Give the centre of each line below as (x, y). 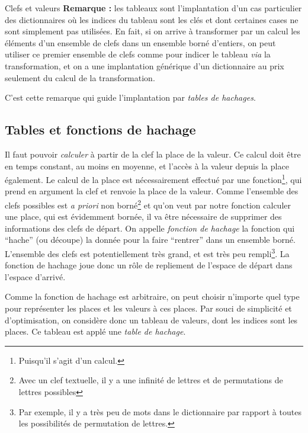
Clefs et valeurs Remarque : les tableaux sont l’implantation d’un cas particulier (153, 8)
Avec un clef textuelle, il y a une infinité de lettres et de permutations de (151, 380)
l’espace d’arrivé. (35, 276)
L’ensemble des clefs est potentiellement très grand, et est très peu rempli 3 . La (147, 253)
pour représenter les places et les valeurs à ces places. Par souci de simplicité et (148, 308)
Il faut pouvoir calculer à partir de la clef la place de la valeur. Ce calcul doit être (153, 154)
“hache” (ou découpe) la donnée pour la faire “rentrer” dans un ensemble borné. (150, 240)
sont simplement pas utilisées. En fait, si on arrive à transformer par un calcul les (153, 31)
